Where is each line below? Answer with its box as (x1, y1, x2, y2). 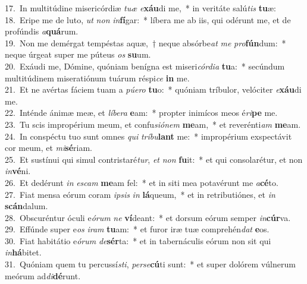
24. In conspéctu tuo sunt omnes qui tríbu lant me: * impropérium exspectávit (5, 130, 292, 142)
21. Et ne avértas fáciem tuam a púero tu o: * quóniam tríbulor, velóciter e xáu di (5, 83, 302, 96)
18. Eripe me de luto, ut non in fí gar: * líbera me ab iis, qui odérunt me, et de (5, 13, 291, 26)
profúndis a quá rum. (5, 25, 79, 37)
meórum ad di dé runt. (5, 269, 81, 282)
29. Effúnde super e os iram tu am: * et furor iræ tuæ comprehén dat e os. (5, 223, 270, 235)
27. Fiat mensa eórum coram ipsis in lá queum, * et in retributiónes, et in (5, 188, 275, 200)
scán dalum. (5, 200, 48, 212)
